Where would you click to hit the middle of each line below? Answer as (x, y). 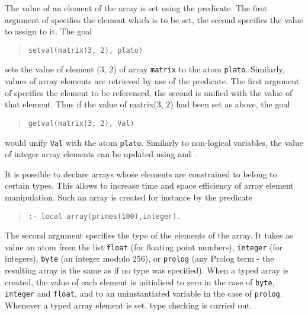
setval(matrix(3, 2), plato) (86, 50)
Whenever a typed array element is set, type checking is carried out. (129, 305)
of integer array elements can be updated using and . (101, 154)
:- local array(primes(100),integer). (105, 216)
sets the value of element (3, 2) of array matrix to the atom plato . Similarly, (145, 69)
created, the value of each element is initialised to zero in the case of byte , (140, 281)
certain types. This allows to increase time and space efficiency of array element (149, 185)
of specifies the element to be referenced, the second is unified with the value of (149, 92)
